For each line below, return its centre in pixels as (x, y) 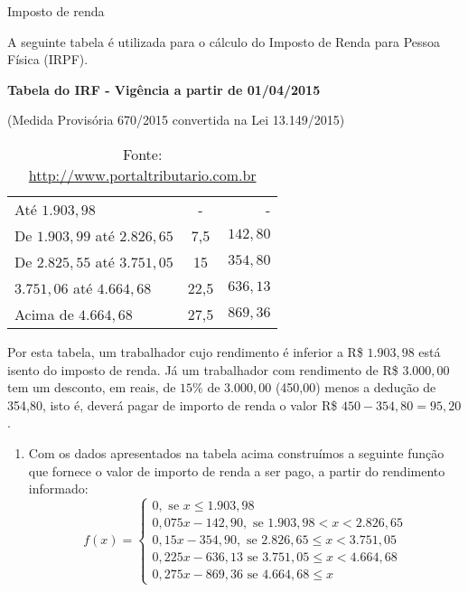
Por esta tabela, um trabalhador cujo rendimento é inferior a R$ (185, 351)
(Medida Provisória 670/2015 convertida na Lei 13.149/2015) (176, 120)
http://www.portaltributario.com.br (142, 174)
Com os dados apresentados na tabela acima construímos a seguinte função (236, 452)
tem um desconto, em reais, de (92, 387)
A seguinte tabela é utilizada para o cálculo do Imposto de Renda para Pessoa (224, 41)
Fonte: (143, 154)
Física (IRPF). (48, 59)
